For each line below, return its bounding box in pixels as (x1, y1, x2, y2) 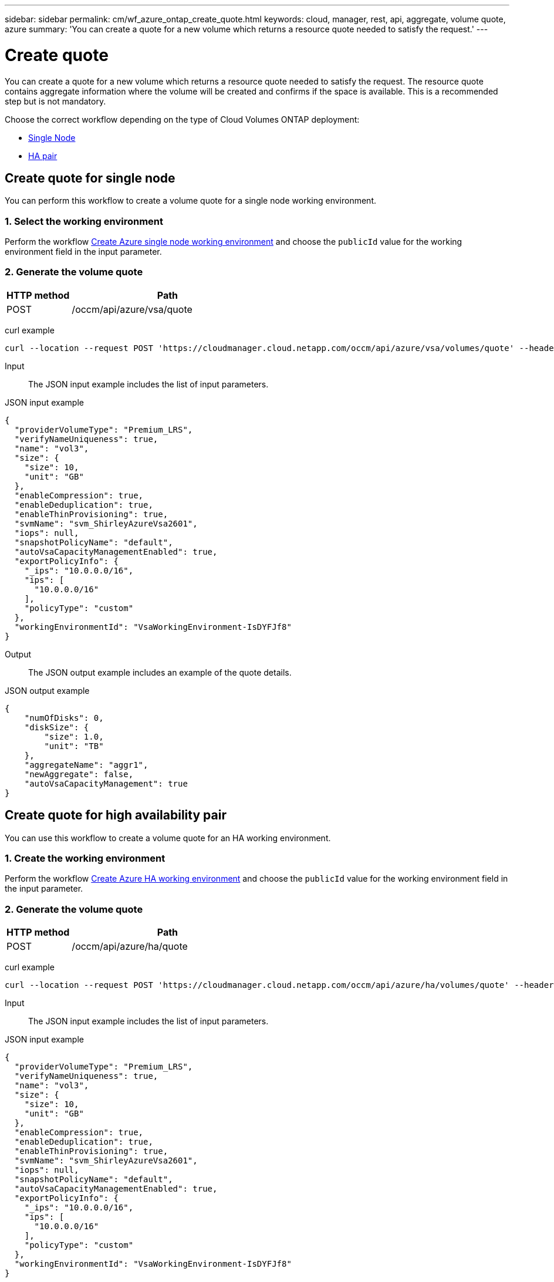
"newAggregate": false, (24, 769, 134, 779)
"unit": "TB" (44, 741, 104, 751)
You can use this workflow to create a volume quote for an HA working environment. (5, 832, 331, 843)
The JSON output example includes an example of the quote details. (28, 667, 292, 677)
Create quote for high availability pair (5, 808, 227, 823)
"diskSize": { (24, 722, 89, 732)
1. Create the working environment (5, 852, 165, 865)
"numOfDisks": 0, (24, 713, 104, 723)
